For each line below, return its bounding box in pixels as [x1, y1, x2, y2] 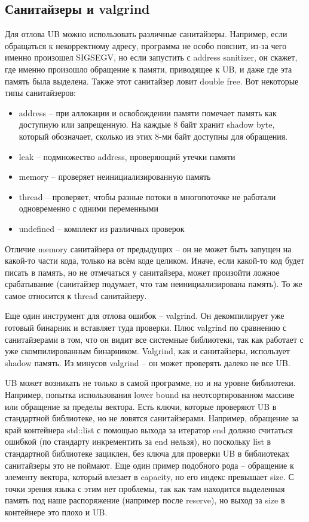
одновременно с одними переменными [19, 202, 158, 215]
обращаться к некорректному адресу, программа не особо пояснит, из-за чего [5, 39, 287, 52]
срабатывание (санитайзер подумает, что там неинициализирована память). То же [5, 277, 302, 290]
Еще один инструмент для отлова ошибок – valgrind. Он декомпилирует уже [5, 309, 284, 322]
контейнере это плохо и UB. [5, 505, 108, 518]
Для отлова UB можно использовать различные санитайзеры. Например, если [5, 28, 287, 40]
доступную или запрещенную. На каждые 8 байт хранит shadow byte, [19, 118, 275, 131]
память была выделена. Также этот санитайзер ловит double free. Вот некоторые [5, 74, 299, 87]
